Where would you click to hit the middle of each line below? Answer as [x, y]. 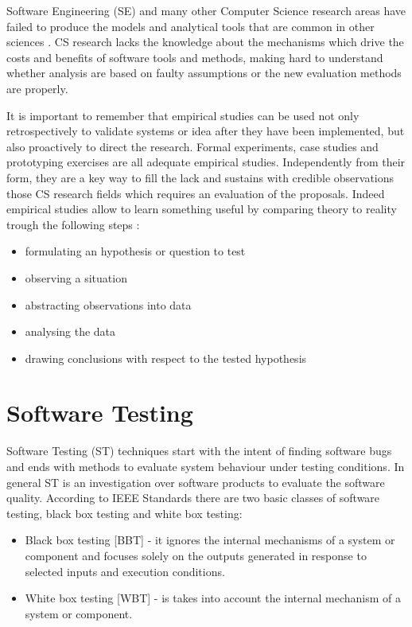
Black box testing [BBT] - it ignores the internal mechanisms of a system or [210, 540]
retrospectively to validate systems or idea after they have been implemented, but [206, 131]
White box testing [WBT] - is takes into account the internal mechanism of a [213, 598]
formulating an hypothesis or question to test [135, 251]
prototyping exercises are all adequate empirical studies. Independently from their [206, 162]
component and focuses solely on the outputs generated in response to [196, 555]
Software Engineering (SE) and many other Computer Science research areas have [206, 10]
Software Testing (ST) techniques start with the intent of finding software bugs [199, 451]
